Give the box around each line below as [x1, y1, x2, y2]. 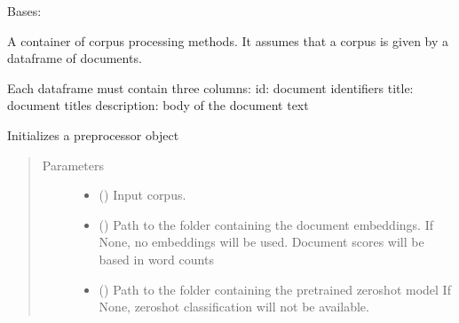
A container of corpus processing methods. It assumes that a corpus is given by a [7, 31, 449, 50]
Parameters [42, 155, 104, 174]
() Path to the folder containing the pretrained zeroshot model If [99, 280, 451, 298]
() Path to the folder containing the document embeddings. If [99, 215, 433, 233]
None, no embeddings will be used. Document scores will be [99, 232, 424, 251]
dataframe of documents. [7, 49, 142, 67]
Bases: [7, 2, 42, 20]
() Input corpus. [99, 185, 186, 204]
